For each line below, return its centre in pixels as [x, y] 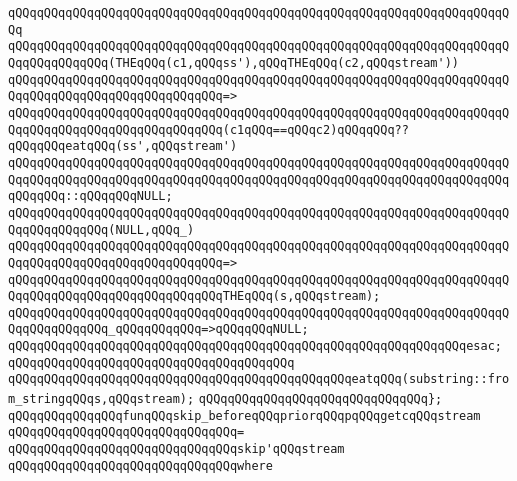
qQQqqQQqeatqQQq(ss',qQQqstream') [123, 146]
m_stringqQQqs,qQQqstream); [101, 399]
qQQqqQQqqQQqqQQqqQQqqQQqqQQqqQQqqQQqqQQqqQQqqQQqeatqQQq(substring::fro [259, 379]
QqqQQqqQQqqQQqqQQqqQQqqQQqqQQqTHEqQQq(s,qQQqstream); [194, 296]
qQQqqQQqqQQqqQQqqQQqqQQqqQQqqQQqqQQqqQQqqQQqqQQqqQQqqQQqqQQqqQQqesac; [255, 346]
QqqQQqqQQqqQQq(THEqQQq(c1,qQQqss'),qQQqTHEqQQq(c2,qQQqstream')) [234, 62]
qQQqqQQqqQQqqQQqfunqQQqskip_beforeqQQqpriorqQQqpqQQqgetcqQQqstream [244, 415]
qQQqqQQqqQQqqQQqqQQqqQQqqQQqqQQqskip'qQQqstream [176, 449]
